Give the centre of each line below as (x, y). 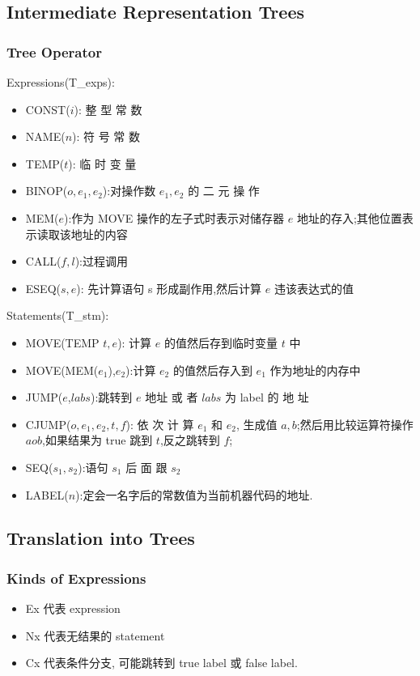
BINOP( (47, 191)
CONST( (48, 109)
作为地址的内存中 (315, 370)
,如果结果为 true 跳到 (98, 440)
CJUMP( (48, 424)
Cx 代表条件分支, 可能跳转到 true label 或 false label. (161, 663)
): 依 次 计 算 (160, 424)
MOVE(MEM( (62, 370)
